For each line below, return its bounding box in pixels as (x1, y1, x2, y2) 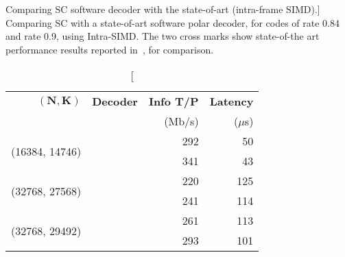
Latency (209, 93, 254, 110)
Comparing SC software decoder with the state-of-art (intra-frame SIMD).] (5, 2, 320, 16)
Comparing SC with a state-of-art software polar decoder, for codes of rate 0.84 (5, 15, 340, 29)
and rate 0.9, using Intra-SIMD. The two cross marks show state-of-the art (5, 29, 320, 43)
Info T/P (148, 93, 199, 110)
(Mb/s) (164, 113, 199, 130)
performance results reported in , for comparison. (5, 42, 214, 56)
